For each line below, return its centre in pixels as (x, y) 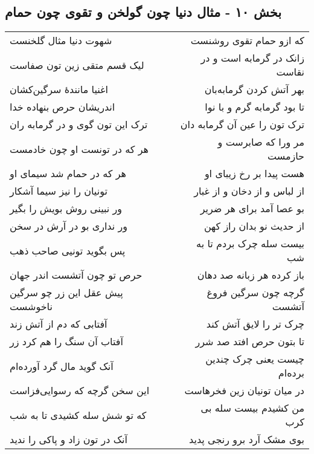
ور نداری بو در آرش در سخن (69, 226)
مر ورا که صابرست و (261, 142)
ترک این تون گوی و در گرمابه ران (79, 125)
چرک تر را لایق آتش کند (255, 324)
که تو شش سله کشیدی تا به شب (78, 415)
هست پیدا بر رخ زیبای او (254, 173)
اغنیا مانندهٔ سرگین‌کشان (59, 89)
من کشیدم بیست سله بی (252, 408)
